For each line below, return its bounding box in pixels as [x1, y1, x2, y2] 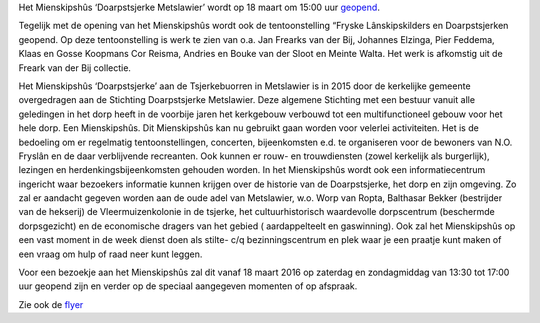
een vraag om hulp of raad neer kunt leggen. [18, 248, 203, 260]
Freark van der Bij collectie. [18, 61, 132, 74]
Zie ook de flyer [18, 298, 84, 310]
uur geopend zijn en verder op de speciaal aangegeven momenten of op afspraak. [18, 280, 358, 292]
